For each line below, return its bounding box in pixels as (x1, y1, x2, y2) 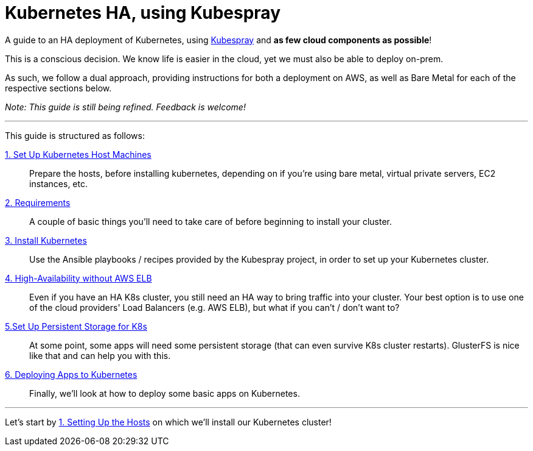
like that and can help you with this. (29, 350, 171, 361)
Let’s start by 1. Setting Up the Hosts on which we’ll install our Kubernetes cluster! (5, 416, 332, 427)
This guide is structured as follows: (5, 130, 145, 141)
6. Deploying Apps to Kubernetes (5, 369, 138, 380)
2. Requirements (5, 197, 71, 208)
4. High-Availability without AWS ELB (5, 272, 152, 283)
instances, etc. (29, 178, 88, 189)
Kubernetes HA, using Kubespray (5, 2, 280, 23)
